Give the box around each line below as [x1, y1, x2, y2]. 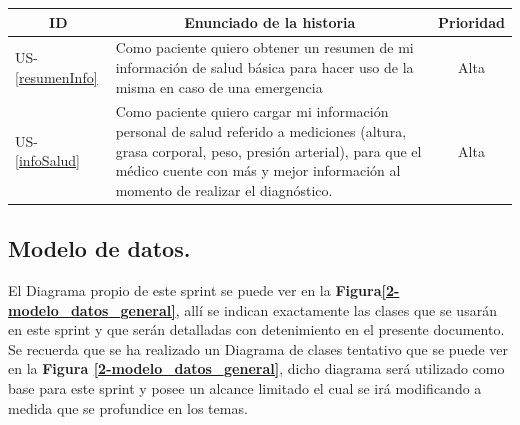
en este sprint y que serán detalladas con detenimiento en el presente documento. [8, 319, 505, 340]
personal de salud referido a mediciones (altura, [115, 120, 407, 141]
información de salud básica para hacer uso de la [115, 56, 414, 77]
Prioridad [438, 11, 505, 32]
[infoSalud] [15, 150, 80, 171]
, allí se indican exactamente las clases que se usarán [175, 299, 497, 320]
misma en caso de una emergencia [115, 76, 323, 97]
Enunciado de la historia [184, 11, 356, 32]
